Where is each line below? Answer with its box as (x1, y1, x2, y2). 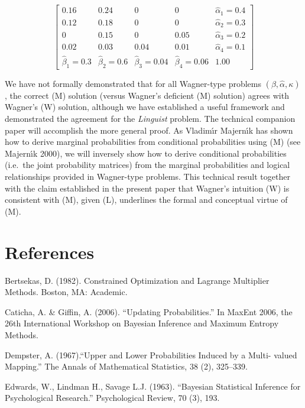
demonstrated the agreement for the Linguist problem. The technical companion (5, 112, 296, 125)
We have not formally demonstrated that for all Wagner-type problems (5, 77, 261, 89)
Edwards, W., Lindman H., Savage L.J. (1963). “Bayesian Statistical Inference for (5, 380, 301, 392)
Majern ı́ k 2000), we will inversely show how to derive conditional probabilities (5, 147, 287, 159)
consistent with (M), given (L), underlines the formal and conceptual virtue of (5, 193, 288, 206)
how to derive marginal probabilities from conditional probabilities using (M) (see (5, 135, 301, 148)
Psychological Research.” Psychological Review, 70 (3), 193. (5, 391, 220, 404)
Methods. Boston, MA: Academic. (5, 286, 128, 298)
